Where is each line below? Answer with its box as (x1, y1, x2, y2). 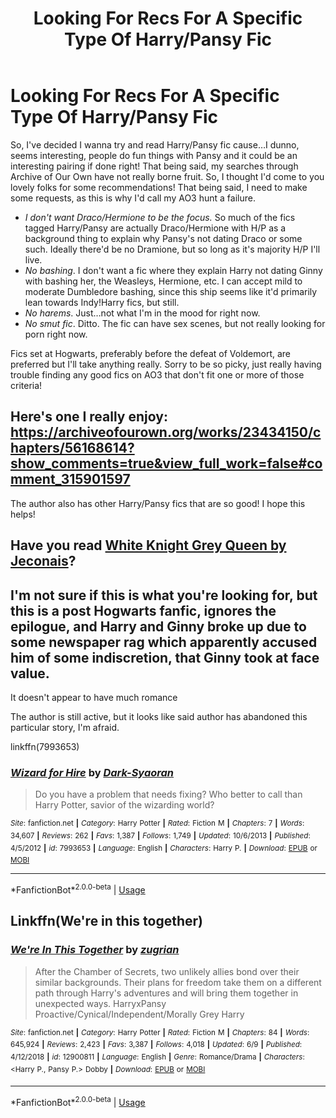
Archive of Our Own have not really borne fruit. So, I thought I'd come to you (10, 170, 325, 182)
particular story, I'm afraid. (10, 721, 120, 733)
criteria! (10, 379, 43, 391)
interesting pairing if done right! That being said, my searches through (10, 160, 299, 172)
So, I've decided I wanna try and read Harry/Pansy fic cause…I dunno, (10, 138, 300, 151)
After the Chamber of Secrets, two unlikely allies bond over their (34, 965, 300, 977)
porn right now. (24, 328, 88, 340)
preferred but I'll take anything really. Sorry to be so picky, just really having (10, 358, 322, 370)
